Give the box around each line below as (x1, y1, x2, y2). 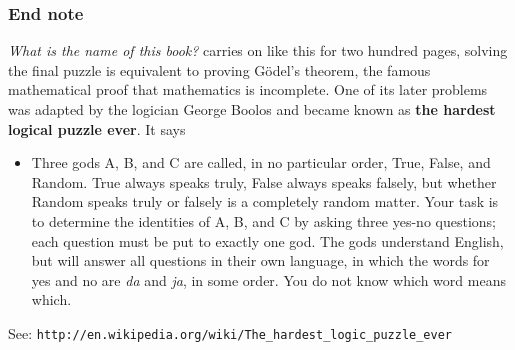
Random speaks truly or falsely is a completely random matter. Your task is (31, 191, 499, 212)
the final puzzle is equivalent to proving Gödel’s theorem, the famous (8, 59, 431, 80)
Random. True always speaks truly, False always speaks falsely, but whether (31, 171, 497, 192)
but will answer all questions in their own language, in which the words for (31, 250, 490, 271)
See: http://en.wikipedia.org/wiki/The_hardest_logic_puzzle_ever (8, 322, 452, 343)
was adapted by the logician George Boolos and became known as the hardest (8, 99, 496, 119)
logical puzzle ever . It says (8, 118, 186, 139)
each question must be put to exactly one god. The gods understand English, (31, 230, 504, 251)
